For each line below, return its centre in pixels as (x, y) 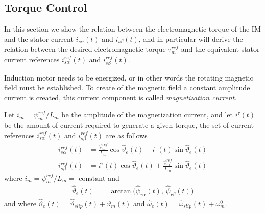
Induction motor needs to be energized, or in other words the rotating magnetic (129, 77)
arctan (121, 191)
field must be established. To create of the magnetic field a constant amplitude (127, 87)
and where (20, 203)
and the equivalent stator (220, 49)
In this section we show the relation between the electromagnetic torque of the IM (132, 29)
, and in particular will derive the (191, 38)
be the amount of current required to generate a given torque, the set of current (129, 125)
